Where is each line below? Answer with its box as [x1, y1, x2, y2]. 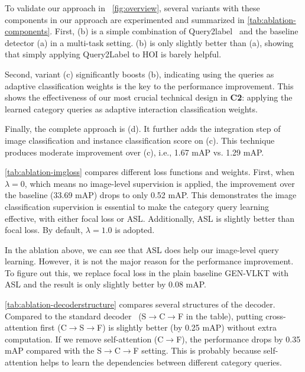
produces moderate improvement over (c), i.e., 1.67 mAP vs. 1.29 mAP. [5, 145, 264, 158]
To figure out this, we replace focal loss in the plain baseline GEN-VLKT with [5, 266, 288, 279]
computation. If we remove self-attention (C [5, 332, 164, 345]
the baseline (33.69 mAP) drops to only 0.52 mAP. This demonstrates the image [5, 189, 297, 201]
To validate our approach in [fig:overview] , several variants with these [5, 2, 260, 14]
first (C [40, 321, 67, 334]
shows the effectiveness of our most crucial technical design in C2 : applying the [5, 91, 293, 103]
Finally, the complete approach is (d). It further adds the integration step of [5, 122, 281, 135]
